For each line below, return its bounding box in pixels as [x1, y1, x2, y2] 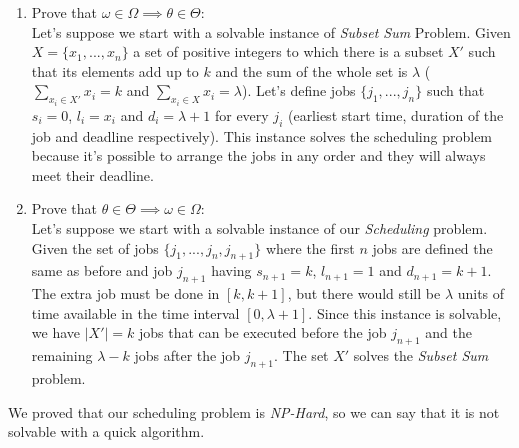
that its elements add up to [31, 60, 199, 81]
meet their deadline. [31, 164, 154, 185]
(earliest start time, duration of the [287, 104, 504, 125]
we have [31, 322, 80, 343]
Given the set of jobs [31, 237, 159, 258]
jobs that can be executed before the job [139, 322, 387, 343]
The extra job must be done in [31, 283, 220, 304]
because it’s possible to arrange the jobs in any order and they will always [31, 145, 486, 166]
